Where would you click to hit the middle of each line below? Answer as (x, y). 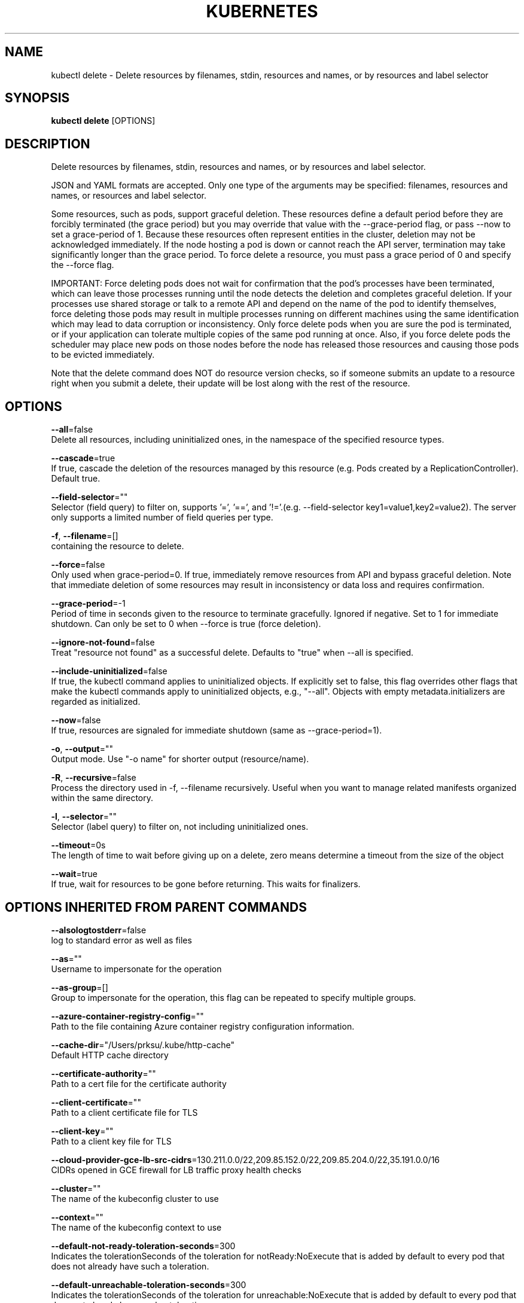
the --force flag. (83, 265)
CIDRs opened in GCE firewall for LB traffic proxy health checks (176, 1170)
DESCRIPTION (48, 144)
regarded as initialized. (96, 702)
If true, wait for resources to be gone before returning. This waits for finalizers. (206, 884)
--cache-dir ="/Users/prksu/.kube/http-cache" (143, 1045)
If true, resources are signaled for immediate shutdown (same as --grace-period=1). (217, 730)
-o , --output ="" (82, 749)
